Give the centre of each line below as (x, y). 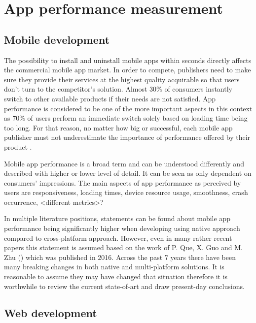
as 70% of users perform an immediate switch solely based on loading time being (126, 118)
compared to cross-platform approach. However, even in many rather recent (118, 238)
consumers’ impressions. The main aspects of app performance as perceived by (123, 182)
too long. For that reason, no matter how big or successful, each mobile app (118, 127)
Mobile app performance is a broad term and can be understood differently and (124, 163)
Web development (51, 312)
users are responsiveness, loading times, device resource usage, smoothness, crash (126, 192)
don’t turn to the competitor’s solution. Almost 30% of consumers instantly (118, 89)
